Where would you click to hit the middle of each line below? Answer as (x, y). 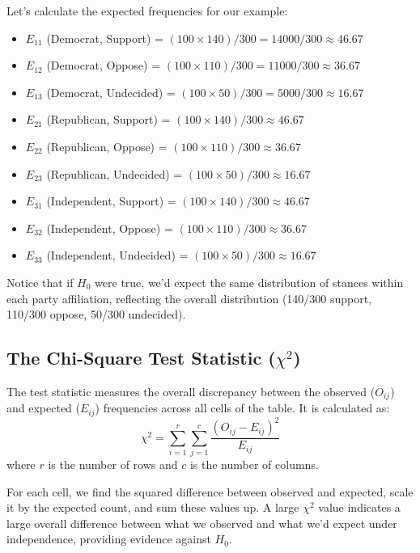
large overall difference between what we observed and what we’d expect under (202, 523)
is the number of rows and (113, 464)
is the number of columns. (254, 464)
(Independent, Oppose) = (110, 228)
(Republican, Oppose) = (107, 146)
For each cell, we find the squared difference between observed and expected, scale (210, 491)
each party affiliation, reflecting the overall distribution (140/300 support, (189, 298)
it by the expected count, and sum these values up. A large (153, 507)
